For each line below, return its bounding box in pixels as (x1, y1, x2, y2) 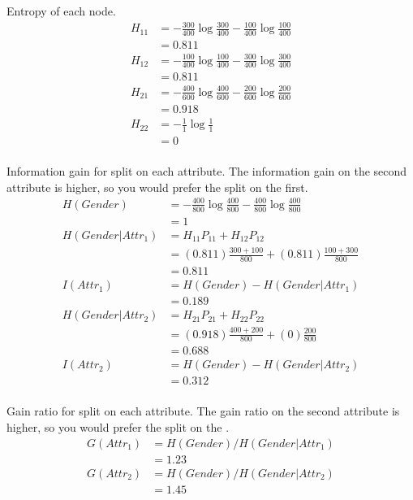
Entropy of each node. (6, 2, 116, 19)
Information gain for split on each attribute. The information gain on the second (6, 163, 407, 180)
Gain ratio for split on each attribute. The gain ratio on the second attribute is (6, 402, 400, 420)
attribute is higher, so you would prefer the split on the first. (6, 178, 308, 195)
